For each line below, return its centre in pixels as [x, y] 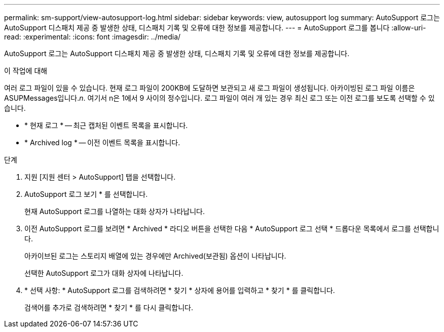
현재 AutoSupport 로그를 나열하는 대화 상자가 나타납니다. [115, 211]
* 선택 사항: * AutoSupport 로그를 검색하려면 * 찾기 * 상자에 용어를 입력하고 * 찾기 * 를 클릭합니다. [180, 290]
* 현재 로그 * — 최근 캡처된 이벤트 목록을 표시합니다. [106, 125]
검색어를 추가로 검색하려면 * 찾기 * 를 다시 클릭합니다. [109, 307]
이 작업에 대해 [26, 71]
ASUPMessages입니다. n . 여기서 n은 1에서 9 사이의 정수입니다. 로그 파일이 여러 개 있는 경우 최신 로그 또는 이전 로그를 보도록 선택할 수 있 [219, 98]
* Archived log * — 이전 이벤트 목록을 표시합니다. [102, 142]
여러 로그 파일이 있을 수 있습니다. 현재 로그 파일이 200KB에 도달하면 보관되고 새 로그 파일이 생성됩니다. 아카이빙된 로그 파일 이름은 [210, 88]
